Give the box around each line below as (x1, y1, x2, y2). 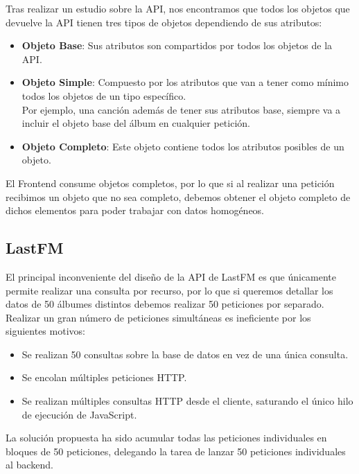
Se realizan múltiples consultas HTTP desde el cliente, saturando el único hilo (21, 394, 353, 408)
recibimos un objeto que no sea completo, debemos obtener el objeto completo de (6, 189, 351, 204)
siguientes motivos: (6, 324, 85, 338)
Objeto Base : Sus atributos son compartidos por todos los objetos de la (21, 38, 333, 53)
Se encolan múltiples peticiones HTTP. (21, 370, 187, 385)
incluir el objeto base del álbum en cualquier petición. (21, 116, 250, 130)
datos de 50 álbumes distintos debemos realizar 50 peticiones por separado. (6, 297, 324, 311)
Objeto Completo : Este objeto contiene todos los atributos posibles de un (21, 139, 344, 153)
